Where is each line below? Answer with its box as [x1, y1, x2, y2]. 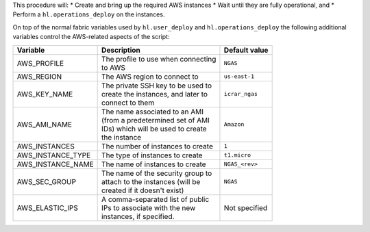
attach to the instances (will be [101, 177, 201, 186]
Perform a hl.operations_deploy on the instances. [12, 10, 165, 18]
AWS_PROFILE [16, 58, 64, 68]
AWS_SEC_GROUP [16, 177, 77, 186]
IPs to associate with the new [101, 203, 196, 212]
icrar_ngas [223, 90, 258, 98]
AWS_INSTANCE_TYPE [16, 151, 91, 160]
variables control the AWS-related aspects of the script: [12, 33, 170, 41]
